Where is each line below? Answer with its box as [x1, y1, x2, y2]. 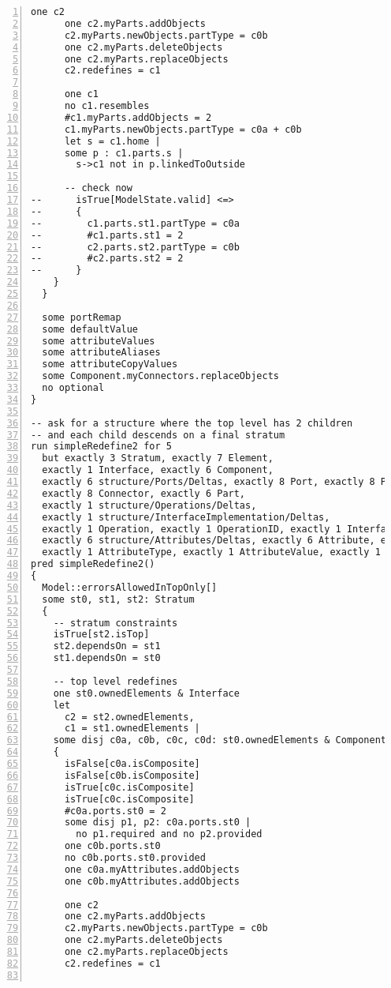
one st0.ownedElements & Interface [53, 687, 240, 699]
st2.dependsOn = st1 [53, 641, 161, 652]
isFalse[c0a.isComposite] [64, 758, 200, 769]
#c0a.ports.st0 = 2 [64, 805, 166, 817]
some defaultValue [42, 323, 139, 335]
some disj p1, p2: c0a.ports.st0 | [64, 817, 251, 828]
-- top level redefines [53, 675, 178, 687]
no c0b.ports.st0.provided [64, 852, 206, 863]
